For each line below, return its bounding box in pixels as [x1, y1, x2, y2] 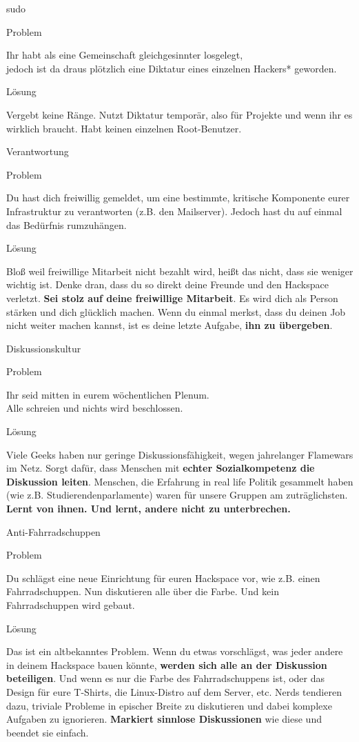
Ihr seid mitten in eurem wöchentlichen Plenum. [6, 387, 209, 401]
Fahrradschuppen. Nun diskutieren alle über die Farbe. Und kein [6, 584, 279, 599]
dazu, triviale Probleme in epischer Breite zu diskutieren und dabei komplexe [6, 698, 332, 712]
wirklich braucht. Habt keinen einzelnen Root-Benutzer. [6, 121, 242, 135]
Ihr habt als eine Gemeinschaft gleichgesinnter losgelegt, [6, 48, 243, 62]
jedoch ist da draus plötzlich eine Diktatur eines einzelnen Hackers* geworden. [6, 61, 337, 75]
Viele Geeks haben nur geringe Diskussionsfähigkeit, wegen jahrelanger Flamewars [6, 447, 353, 461]
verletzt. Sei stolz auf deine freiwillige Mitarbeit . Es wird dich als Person [6, 290, 338, 305]
